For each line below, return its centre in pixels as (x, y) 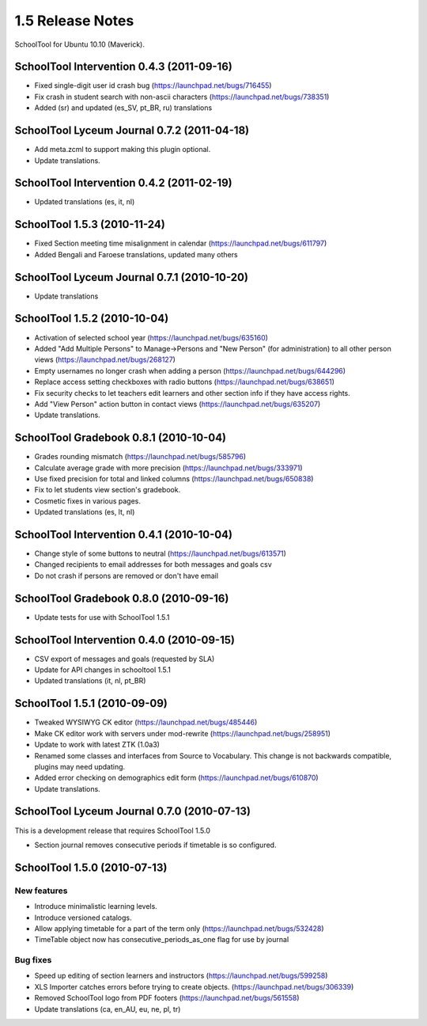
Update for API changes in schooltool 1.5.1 (103, 670)
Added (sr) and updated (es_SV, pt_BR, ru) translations (123, 108)
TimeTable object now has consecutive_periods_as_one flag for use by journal (162, 940)
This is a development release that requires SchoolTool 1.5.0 (113, 830)
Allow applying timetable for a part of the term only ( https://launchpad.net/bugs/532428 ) (179, 928)
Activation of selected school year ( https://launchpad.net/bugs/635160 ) (151, 337)
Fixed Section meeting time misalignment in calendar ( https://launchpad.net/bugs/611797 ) (181, 243)
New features (41, 891)
